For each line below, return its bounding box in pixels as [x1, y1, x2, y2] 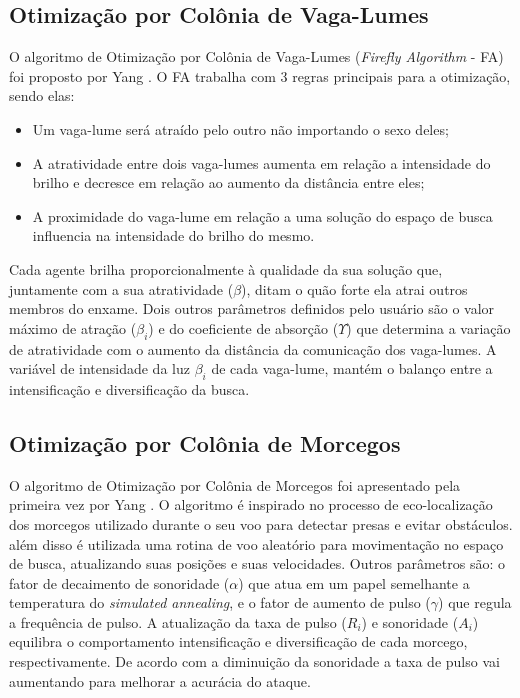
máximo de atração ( [9, 317, 137, 338]
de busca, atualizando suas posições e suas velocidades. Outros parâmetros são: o [9, 553, 505, 574]
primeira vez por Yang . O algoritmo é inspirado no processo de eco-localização [9, 494, 493, 515]
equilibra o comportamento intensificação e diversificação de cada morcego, [9, 631, 468, 652]
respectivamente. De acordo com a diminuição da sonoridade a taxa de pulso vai [9, 651, 500, 672]
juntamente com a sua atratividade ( [9, 278, 234, 299]
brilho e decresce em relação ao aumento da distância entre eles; [32, 172, 425, 193]
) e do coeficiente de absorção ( [148, 317, 339, 338]
